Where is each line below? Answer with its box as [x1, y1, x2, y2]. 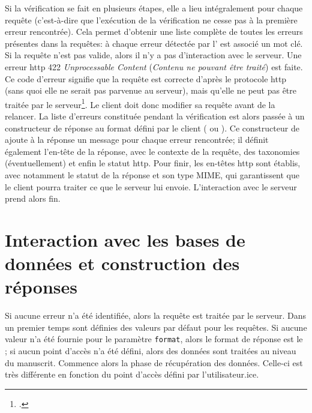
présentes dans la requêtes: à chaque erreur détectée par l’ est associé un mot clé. [5, 37, 303, 49]
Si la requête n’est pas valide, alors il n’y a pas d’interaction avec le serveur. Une [5, 49, 302, 61]
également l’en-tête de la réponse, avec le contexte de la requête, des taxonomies [5, 145, 300, 157]
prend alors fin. [5, 192, 61, 205]
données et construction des [5, 251, 240, 276]
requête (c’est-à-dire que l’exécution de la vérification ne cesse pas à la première [5, 13, 298, 26]
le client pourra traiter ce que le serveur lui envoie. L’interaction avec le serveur [5, 180, 297, 193]
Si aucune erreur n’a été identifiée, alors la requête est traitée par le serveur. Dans [5, 309, 307, 322]
